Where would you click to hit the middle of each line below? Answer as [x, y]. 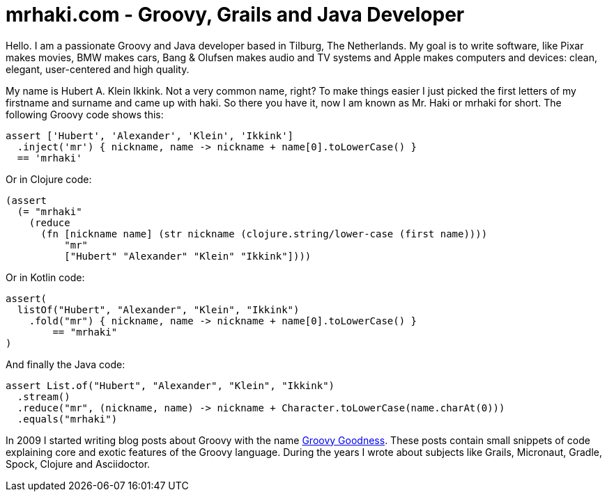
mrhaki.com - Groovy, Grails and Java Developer [235, 15]
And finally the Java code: [66, 364]
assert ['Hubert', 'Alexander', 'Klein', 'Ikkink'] [150, 135]
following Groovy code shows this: [85, 114]
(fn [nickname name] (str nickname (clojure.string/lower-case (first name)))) [264, 234]
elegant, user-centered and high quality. [98, 69]
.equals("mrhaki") [67, 419]
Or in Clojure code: [49, 179]
